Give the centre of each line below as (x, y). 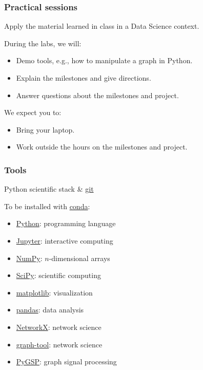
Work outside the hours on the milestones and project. (102, 147)
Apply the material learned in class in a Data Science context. (102, 26)
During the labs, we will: (43, 43)
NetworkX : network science (59, 327)
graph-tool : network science (59, 344)
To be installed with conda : (47, 206)
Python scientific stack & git (49, 189)
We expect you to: (33, 112)
